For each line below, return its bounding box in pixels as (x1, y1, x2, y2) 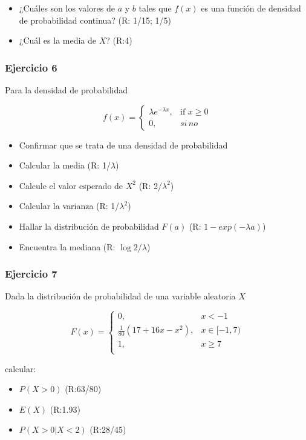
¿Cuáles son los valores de (19, 2, 115, 14)
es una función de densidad (201, 2, 301, 14)
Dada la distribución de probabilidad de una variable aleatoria (5, 290, 236, 302)
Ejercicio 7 (5, 266, 57, 281)
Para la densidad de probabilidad (5, 84, 128, 96)
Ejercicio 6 (5, 59, 57, 75)
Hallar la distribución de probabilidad (19, 219, 159, 232)
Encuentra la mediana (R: (19, 240, 116, 253)
